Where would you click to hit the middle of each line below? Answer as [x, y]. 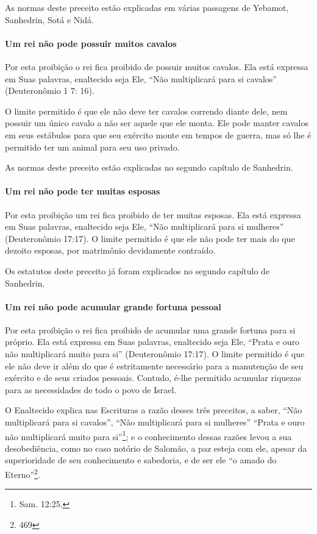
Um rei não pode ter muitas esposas [83, 191]
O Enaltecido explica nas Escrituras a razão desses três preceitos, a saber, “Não [154, 410]
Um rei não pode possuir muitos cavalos [91, 43]
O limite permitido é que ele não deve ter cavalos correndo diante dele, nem [146, 111]
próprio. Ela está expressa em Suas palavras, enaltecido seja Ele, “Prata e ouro [152, 342]
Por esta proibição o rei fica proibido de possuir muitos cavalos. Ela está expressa [157, 66]
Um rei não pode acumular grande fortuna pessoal [113, 306]
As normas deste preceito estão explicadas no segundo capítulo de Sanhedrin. [149, 167]
